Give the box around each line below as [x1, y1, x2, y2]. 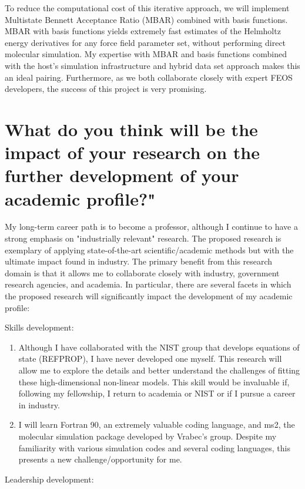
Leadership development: [5, 473, 94, 485]
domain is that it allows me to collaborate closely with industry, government [5, 266, 280, 279]
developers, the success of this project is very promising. [5, 82, 207, 95]
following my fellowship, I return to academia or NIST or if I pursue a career [18, 387, 296, 399]
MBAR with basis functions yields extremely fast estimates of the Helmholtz [5, 25, 281, 37]
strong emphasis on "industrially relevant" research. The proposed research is [5, 232, 281, 244]
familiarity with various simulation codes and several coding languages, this [18, 441, 291, 454]
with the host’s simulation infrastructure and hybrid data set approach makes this [5, 59, 300, 71]
